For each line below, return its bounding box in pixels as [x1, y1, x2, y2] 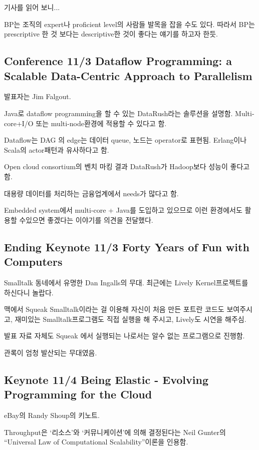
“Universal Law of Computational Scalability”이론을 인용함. [4, 436, 188, 447]
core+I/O [4, 118, 34, 128]
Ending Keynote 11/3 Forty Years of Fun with [4, 239, 249, 254]
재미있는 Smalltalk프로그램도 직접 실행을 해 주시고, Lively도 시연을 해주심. [15, 313, 246, 324]
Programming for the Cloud [4, 386, 152, 402]
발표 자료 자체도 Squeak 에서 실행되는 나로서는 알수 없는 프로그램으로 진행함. [4, 330, 245, 341]
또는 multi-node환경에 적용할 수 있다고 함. [36, 118, 167, 128]
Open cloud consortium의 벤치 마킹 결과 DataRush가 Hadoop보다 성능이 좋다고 [4, 161, 250, 172]
